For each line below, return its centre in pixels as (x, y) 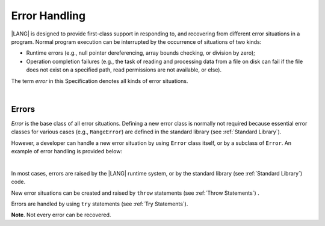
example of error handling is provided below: (67, 151)
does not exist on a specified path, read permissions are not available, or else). (124, 70)
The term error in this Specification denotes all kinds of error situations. (100, 81)
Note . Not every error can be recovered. (61, 215)
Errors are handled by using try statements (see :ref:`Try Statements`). (100, 204)
